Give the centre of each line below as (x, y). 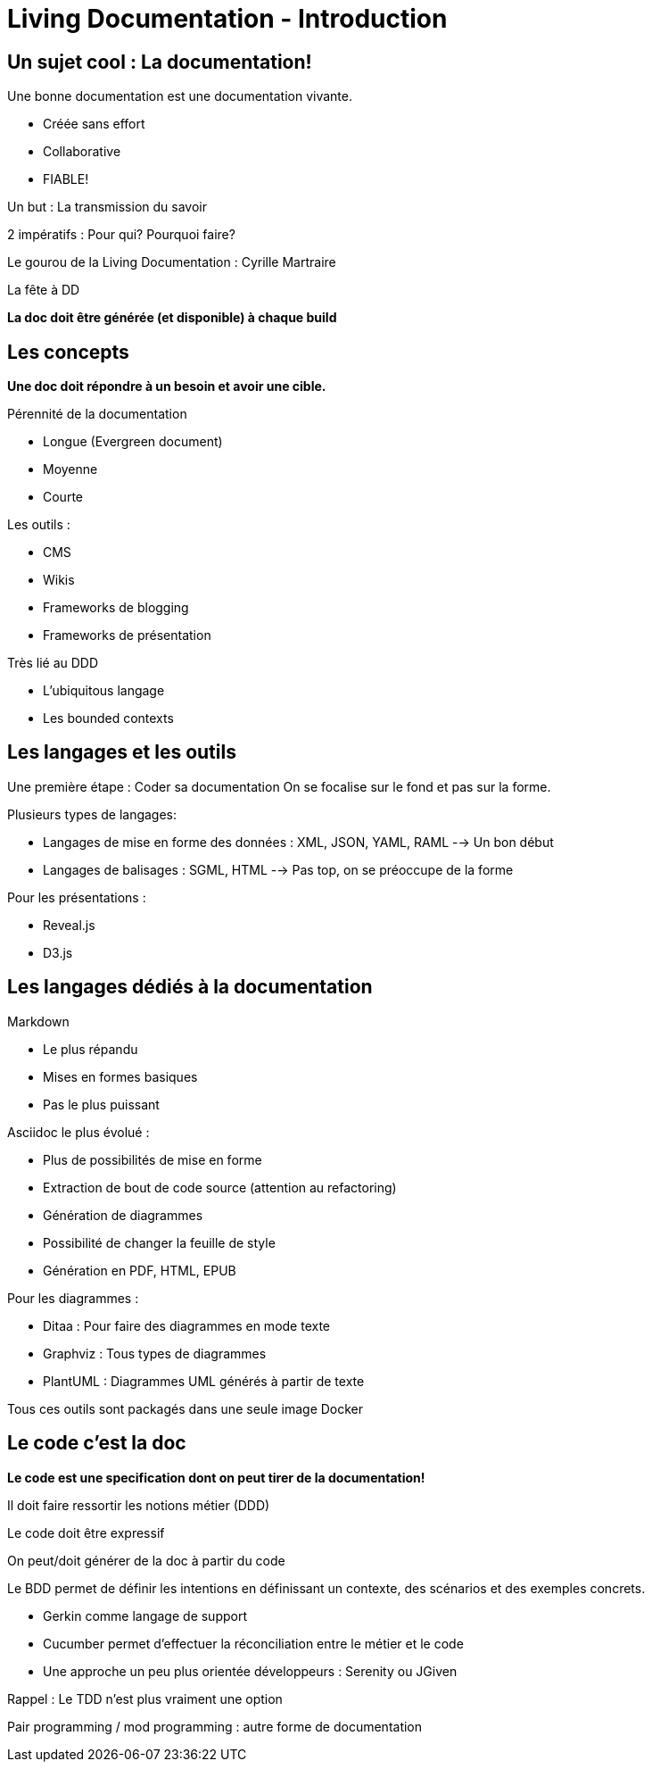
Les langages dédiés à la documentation (190, 987)
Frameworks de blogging (116, 608)
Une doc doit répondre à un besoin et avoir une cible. (167, 386)
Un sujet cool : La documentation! (160, 62)
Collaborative (82, 152)
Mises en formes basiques (120, 1076)
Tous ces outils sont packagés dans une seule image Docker (186, 1408)
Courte (63, 497)
